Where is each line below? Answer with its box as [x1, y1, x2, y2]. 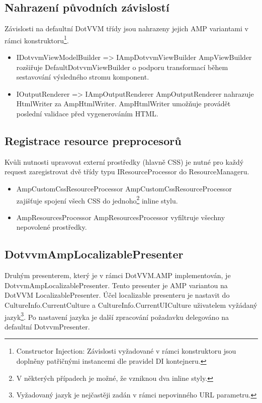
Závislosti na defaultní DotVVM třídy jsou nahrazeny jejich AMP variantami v [5, 23, 248, 34]
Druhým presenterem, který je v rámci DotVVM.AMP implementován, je [5, 270, 231, 281]
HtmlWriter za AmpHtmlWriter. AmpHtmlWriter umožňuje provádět [16, 98, 231, 109]
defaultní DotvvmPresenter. [5, 321, 90, 331]
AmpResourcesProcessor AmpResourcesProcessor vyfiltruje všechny [16, 212, 225, 222]
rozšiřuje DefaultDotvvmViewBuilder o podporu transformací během [16, 61, 228, 72]
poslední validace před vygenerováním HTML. [16, 108, 158, 119]
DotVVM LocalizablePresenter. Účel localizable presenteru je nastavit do [5, 290, 230, 300]
